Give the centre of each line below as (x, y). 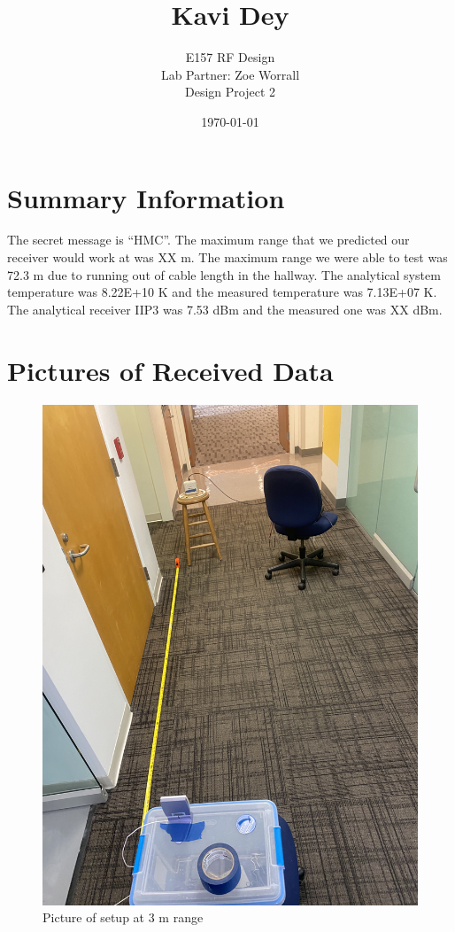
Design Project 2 (230, 92)
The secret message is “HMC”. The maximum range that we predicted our (208, 240)
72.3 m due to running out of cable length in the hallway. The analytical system (224, 274)
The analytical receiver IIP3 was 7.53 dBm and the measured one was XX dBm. (225, 309)
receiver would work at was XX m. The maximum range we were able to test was (227, 257)
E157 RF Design (230, 57)
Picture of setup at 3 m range (123, 917)
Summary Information (146, 197)
